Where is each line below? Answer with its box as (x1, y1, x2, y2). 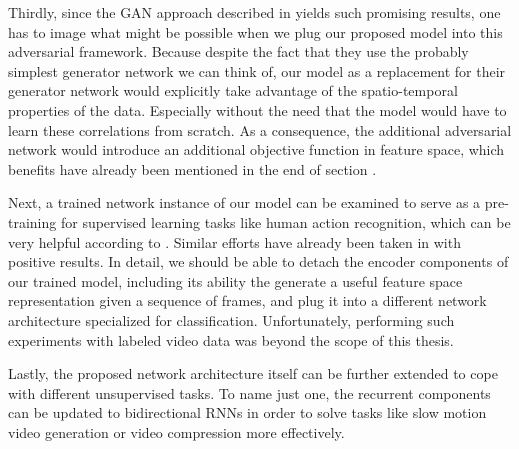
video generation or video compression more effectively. (8, 421, 345, 442)
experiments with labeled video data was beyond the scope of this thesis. (8, 329, 454, 350)
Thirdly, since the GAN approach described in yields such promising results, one (8, 2, 501, 22)
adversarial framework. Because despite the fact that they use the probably (8, 41, 469, 62)
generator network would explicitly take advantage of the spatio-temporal (8, 80, 458, 101)
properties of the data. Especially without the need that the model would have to (8, 99, 507, 120)
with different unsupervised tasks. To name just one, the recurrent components (8, 382, 491, 403)
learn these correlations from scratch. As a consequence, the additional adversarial (8, 119, 512, 140)
